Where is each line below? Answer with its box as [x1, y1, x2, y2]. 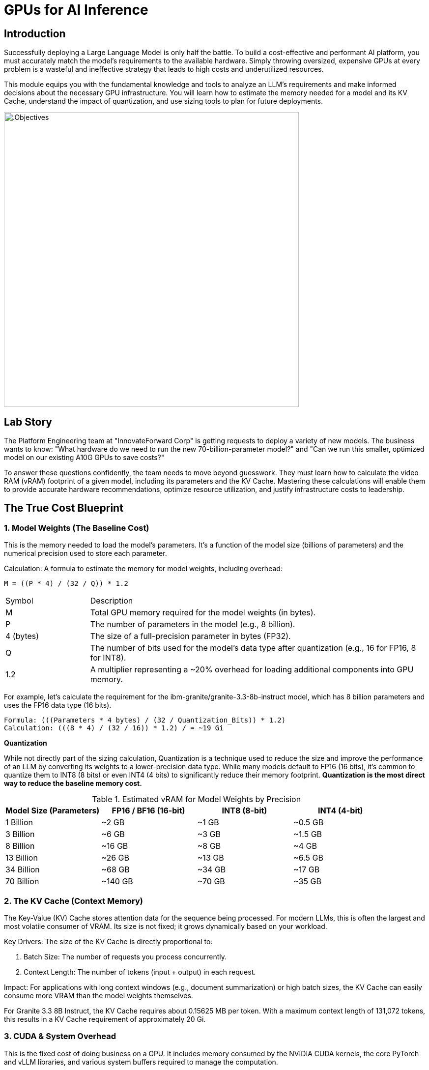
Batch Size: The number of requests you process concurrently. [24, 952, 227, 961]
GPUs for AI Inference [4, 1, 148, 18]
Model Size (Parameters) [5, 806, 100, 816]
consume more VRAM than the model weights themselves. [4, 991, 193, 1000]
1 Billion [5, 817, 33, 828]
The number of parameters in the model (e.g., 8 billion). [90, 619, 295, 630]
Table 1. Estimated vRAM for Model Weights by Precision [92, 794, 301, 805]
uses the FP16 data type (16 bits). [4, 701, 112, 710]
